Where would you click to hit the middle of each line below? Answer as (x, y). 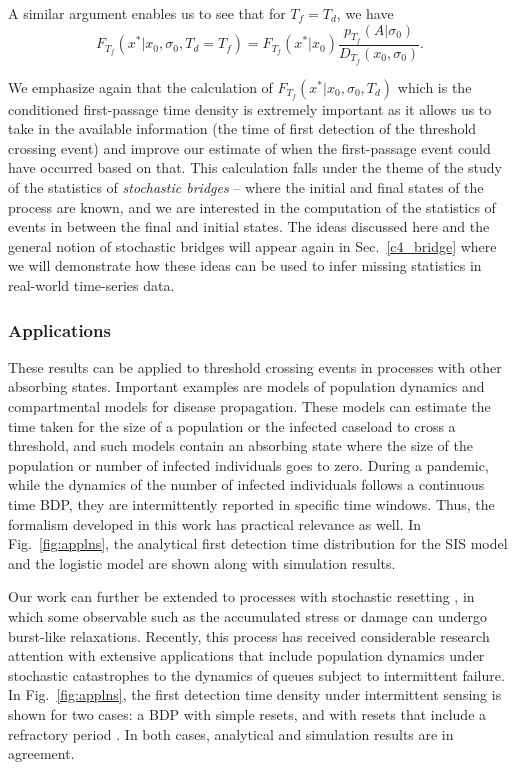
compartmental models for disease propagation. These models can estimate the (249, 406)
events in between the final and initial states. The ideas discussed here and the (249, 226)
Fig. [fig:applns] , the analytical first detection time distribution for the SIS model (258, 543)
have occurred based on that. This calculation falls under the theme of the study (255, 167)
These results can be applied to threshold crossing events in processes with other (255, 366)
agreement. (41, 753)
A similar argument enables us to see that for (147, 13)
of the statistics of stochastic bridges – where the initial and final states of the (246, 187)
